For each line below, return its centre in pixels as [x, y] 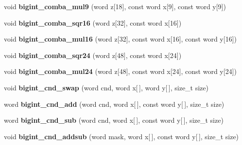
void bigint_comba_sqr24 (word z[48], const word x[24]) [93, 55]
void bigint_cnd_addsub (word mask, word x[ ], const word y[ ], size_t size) [121, 136]
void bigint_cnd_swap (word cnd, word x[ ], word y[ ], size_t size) [106, 87]
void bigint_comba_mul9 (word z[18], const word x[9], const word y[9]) [115, 6]
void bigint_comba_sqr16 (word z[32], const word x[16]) [93, 22]
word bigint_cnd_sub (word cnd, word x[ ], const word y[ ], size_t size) [114, 120]
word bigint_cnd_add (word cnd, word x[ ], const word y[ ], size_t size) [114, 104]
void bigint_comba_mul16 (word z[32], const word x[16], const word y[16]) [120, 39]
